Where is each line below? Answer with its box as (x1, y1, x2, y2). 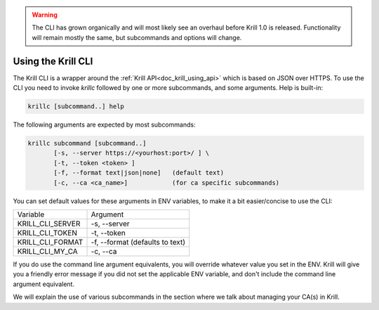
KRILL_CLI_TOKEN (17, 228, 77, 238)
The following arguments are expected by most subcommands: (13, 120, 196, 129)
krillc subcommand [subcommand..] (27, 139, 147, 148)
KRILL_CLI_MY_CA (17, 246, 79, 256)
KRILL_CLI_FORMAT (17, 237, 84, 247)
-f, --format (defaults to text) (91, 237, 186, 247)
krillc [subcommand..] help (27, 103, 124, 110)
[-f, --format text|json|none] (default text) (53, 169, 225, 177)
